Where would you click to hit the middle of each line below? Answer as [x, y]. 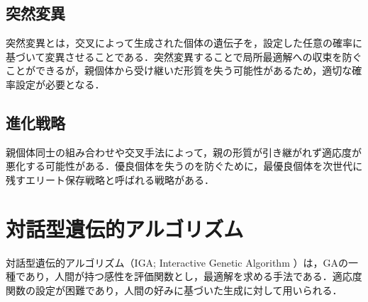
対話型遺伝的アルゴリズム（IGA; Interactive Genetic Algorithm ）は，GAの [177, 262]
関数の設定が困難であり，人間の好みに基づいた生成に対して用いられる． [174, 290]
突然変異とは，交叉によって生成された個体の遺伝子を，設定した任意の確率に [184, 43]
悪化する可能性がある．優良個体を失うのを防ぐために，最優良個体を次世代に [184, 166]
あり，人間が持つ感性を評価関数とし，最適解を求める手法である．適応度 [194, 276]
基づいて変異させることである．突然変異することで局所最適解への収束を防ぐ [184, 56]
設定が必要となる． [60, 84]
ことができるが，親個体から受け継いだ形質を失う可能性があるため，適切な [179, 70]
